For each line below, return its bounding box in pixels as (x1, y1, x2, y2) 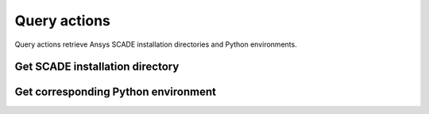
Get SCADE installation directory (14, 60, 180, 74)
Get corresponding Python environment (14, 85, 216, 99)
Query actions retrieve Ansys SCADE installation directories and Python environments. (14, 40, 297, 49)
